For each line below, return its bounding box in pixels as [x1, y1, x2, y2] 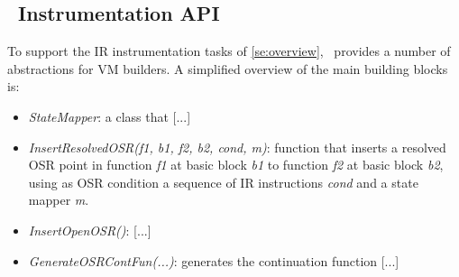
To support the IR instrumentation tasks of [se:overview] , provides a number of [7, 42, 451, 60]
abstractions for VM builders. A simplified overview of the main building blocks [7, 59, 448, 78]
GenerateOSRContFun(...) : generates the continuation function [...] [28, 251, 399, 270]
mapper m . [28, 190, 89, 209]
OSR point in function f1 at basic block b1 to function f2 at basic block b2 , [28, 155, 444, 174]
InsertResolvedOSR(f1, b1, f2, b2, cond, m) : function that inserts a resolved [28, 137, 446, 156]
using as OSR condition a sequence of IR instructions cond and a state [28, 172, 418, 191]
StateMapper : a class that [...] [28, 106, 191, 125]
